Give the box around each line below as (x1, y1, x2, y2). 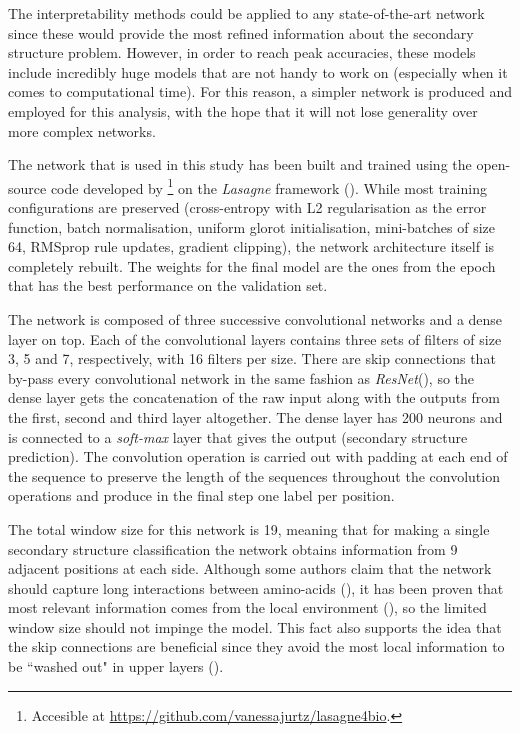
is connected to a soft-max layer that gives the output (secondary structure (8, 426, 468, 447)
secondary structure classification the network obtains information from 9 (8, 538, 458, 559)
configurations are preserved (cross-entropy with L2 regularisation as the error (8, 197, 487, 217)
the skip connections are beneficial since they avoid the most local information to (8, 636, 505, 657)
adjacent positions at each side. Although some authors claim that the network (8, 558, 492, 579)
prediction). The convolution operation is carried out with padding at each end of (8, 446, 508, 467)
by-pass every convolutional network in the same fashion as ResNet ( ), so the (8, 367, 475, 388)
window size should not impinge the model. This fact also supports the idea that (8, 616, 502, 637)
